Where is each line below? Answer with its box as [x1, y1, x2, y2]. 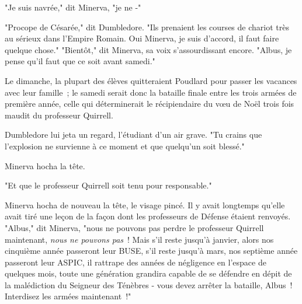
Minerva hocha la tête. [5, 159, 85, 172]
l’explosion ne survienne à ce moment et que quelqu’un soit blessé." [5, 139, 245, 152]
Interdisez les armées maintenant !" [5, 290, 131, 302]
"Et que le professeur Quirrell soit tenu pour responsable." [5, 179, 212, 191]
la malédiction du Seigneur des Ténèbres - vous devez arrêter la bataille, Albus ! [5, 278, 293, 291]
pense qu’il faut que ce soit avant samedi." [5, 55, 155, 67]
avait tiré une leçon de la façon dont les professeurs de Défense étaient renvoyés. [5, 210, 291, 222]
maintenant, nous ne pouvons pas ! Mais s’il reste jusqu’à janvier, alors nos [5, 233, 274, 245]
